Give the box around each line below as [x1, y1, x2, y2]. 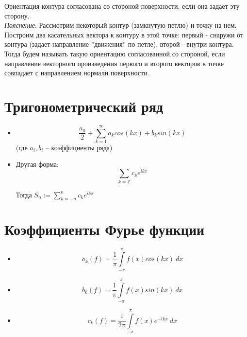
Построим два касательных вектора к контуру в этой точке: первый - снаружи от [4, 29, 244, 39]
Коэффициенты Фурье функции [4, 219, 205, 239]
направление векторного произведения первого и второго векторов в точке [4, 58, 224, 68]
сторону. [4, 10, 30, 20]
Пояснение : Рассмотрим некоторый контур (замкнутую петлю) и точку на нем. [4, 20, 237, 30]
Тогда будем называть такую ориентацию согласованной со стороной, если [4, 48, 225, 58]
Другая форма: [16, 159, 59, 169]
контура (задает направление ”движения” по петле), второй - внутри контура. [4, 39, 234, 49]
